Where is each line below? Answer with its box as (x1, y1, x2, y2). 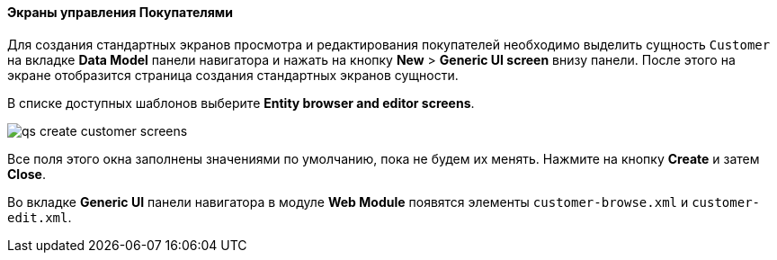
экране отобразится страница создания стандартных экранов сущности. (7, 67, 459, 83)
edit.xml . (7, 209, 72, 225)
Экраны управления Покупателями (7, 4, 233, 20)
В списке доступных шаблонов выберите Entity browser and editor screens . (7, 94, 475, 111)
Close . (7, 166, 46, 182)
